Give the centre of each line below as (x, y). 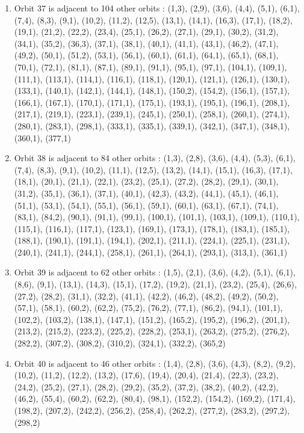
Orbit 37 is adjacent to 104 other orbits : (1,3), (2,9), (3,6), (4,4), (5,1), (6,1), (157, 8)
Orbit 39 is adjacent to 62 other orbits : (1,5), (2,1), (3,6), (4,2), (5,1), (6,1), (155, 272)
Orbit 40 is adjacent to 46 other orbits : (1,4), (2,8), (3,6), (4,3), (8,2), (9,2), (155, 363)
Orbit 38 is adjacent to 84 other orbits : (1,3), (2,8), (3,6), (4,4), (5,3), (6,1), (155, 158)
